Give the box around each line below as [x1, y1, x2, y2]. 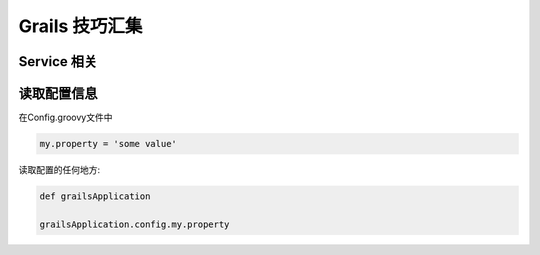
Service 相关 [18, 53, 98, 70]
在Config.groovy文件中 [18, 111, 113, 124]
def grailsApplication [39, 191, 151, 202]
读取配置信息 [18, 85, 98, 102]
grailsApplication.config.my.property [39, 218, 230, 230]
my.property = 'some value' [39, 138, 177, 150]
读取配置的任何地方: [18, 164, 101, 176]
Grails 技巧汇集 [18, 15, 143, 37]
